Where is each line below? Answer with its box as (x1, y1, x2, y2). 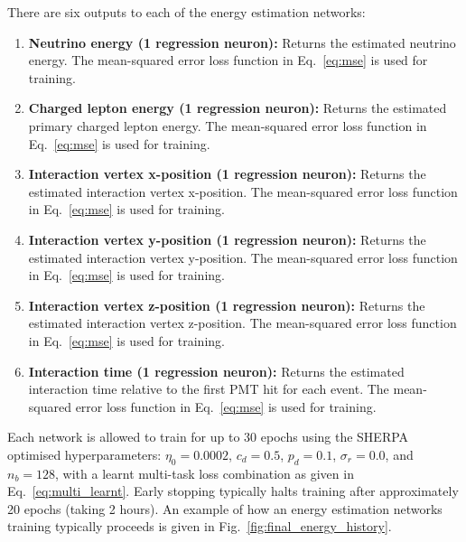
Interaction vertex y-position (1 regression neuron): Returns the (28, 229, 426, 248)
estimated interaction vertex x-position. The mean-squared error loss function (28, 182, 458, 201)
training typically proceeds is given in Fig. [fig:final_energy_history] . (7, 517, 392, 536)
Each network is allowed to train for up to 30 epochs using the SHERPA (7, 427, 409, 446)
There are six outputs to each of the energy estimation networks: (7, 3, 366, 21)
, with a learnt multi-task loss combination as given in (55, 463, 354, 482)
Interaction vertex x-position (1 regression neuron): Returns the (28, 164, 426, 183)
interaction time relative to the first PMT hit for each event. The (28, 379, 389, 398)
